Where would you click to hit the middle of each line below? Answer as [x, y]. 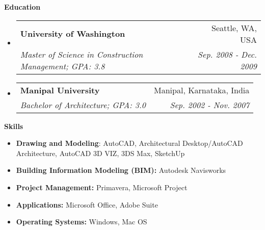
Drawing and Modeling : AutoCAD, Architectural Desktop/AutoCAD [129, 143]
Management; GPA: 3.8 [62, 66]
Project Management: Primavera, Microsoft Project [102, 187]
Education [22, 7]
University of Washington [73, 34]
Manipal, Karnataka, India [202, 90]
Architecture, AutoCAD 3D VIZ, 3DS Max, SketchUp [100, 153]
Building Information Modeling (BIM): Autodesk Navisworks [121, 170]
